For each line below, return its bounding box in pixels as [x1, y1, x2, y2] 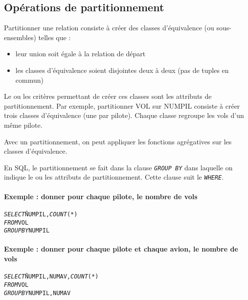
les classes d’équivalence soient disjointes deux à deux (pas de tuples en [15, 65, 229, 75]
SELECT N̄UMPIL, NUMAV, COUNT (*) [4, 273, 99, 280]
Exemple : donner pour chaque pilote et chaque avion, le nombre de [4, 244, 238, 254]
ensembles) [4, 32, 36, 42]
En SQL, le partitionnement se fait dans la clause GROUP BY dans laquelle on [4, 162, 233, 172]
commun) [15, 74, 44, 85]
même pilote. [4, 119, 43, 130]
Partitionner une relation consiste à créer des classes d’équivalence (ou [4, 23, 214, 33]
